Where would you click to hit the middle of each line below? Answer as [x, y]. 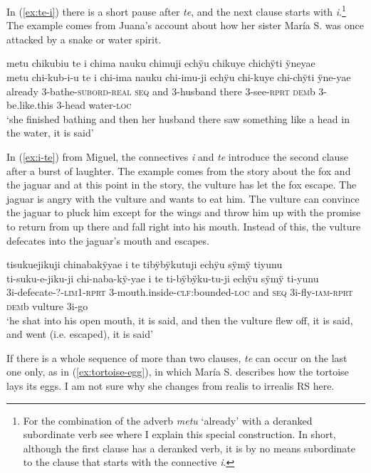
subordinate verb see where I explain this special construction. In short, [179, 434]
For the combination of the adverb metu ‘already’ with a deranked [168, 420]
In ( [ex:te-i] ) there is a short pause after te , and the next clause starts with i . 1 [176, 10]
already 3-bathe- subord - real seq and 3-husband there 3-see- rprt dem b [161, 91]
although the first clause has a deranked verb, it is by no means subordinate [189, 448]
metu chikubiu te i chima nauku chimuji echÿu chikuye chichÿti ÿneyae [161, 63]
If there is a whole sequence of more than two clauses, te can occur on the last [177, 357]
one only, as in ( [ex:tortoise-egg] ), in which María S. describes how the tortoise [178, 372]
